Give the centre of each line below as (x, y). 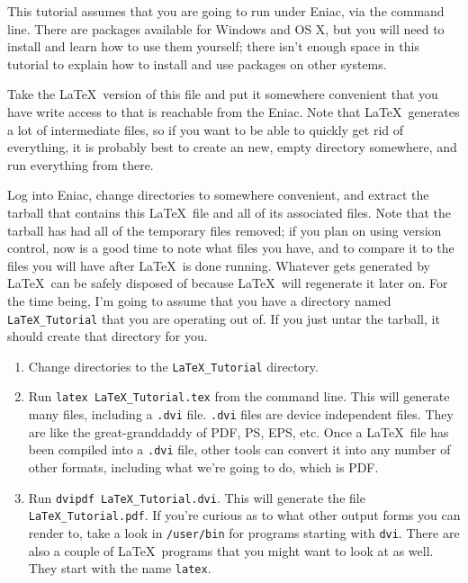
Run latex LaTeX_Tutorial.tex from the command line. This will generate (239, 396)
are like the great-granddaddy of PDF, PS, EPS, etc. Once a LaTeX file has (238, 431)
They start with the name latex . (120, 568)
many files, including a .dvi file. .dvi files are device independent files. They (241, 414)
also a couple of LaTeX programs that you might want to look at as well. (231, 550)
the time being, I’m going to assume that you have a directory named (199, 300)
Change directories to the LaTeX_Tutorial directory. (173, 366)
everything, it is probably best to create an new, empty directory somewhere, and (232, 147)
